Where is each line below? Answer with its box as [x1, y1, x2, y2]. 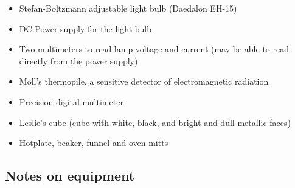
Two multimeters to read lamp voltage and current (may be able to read [19, 43, 289, 55]
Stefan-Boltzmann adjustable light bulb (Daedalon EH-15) [19, 2, 237, 14]
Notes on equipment [5, 166, 135, 185]
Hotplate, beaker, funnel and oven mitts [19, 136, 168, 149]
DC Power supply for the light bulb [19, 22, 151, 35]
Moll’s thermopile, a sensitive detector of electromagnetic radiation [19, 75, 269, 88]
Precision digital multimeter [19, 95, 123, 108]
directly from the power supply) [19, 54, 138, 67]
